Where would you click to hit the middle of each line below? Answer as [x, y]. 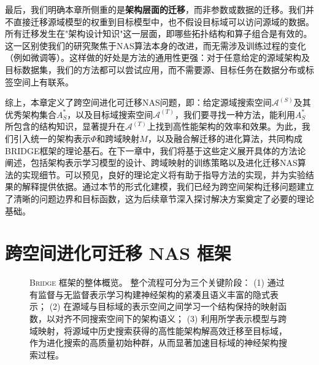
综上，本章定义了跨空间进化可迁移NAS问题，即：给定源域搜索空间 [138, 102]
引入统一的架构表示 [52, 138]
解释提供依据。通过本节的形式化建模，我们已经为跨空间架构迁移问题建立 [168, 186]
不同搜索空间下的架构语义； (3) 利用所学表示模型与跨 [179, 318]
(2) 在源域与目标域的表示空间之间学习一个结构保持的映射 [164, 306]
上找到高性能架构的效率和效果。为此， [224, 126]
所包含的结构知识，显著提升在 [65, 126]
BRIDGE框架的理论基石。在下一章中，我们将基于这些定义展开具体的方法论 [156, 150]
